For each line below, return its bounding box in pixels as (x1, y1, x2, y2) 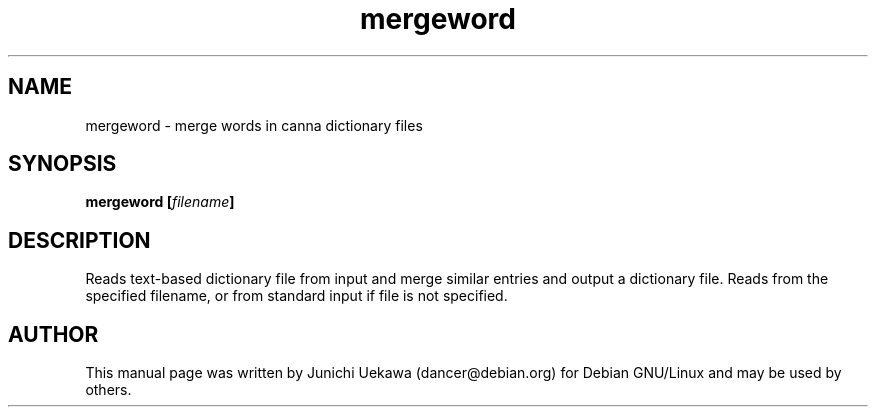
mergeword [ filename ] (85, 193, 235, 211)
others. (85, 381, 132, 399)
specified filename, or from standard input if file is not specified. (85, 287, 508, 305)
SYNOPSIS (8, 151, 117, 177)
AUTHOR (8, 321, 99, 347)
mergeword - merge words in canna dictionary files (85, 116, 423, 134)
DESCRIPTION (8, 227, 151, 253)
